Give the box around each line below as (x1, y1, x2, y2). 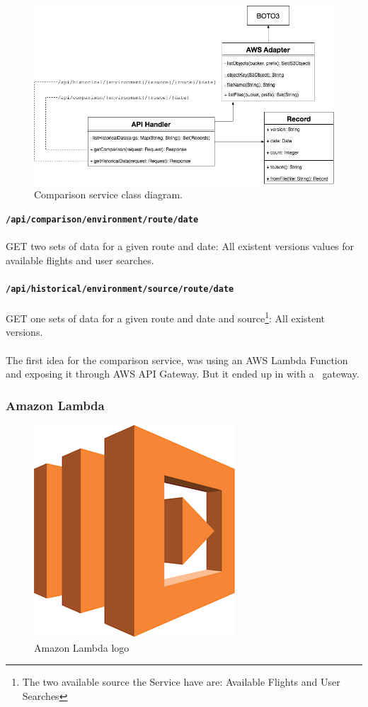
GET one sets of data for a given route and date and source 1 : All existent (6, 309, 326, 325)
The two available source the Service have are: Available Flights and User (22, 674, 340, 689)
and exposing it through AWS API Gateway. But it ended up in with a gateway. (6, 366, 360, 381)
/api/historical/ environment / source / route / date (6, 283, 234, 294)
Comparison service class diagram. (34, 187, 183, 202)
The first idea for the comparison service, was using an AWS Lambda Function (6, 352, 348, 367)
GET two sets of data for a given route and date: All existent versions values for (6, 239, 355, 254)
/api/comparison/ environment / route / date (6, 214, 199, 225)
